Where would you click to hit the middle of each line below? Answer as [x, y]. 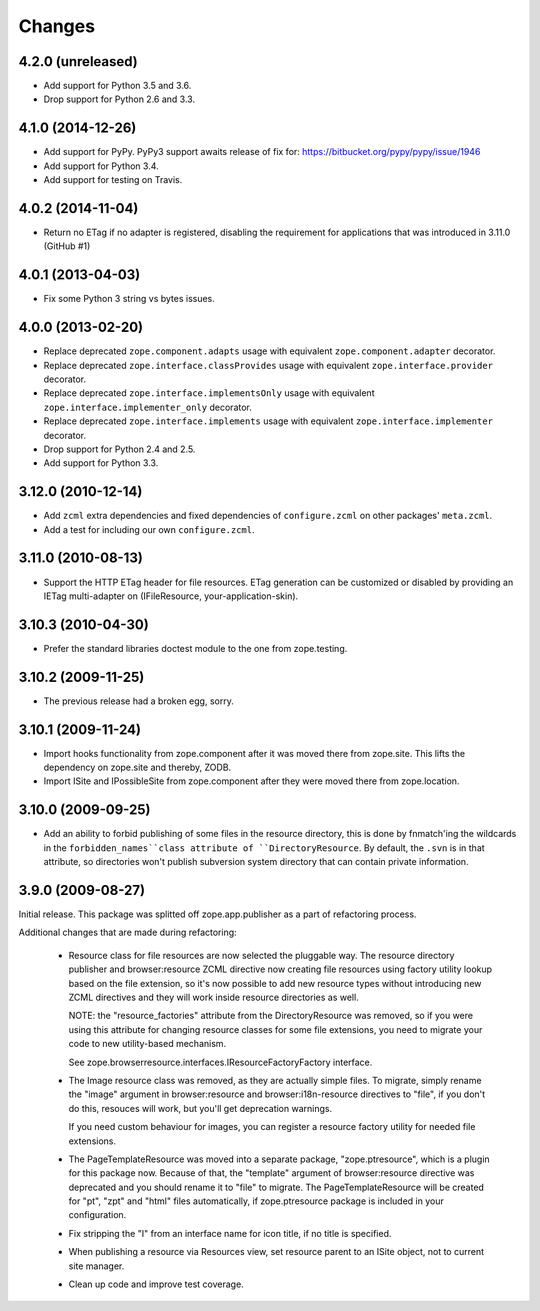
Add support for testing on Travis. [113, 180]
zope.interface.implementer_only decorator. [147, 407]
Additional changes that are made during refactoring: [127, 932]
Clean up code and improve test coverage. [156, 1284]
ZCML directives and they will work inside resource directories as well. [213, 997]
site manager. [96, 1266]
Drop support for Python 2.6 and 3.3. [119, 99]
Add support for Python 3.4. [101, 166]
